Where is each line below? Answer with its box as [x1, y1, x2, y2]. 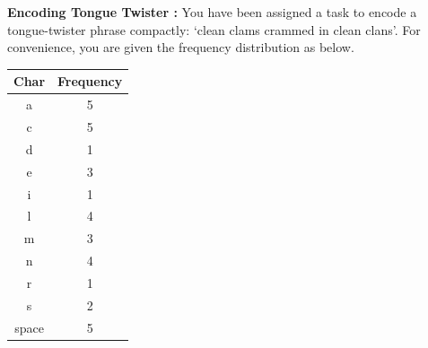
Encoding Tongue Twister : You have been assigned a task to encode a [7, 3, 417, 21]
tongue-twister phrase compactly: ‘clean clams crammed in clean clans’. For [7, 20, 421, 39]
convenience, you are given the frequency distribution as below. [7, 38, 354, 57]
